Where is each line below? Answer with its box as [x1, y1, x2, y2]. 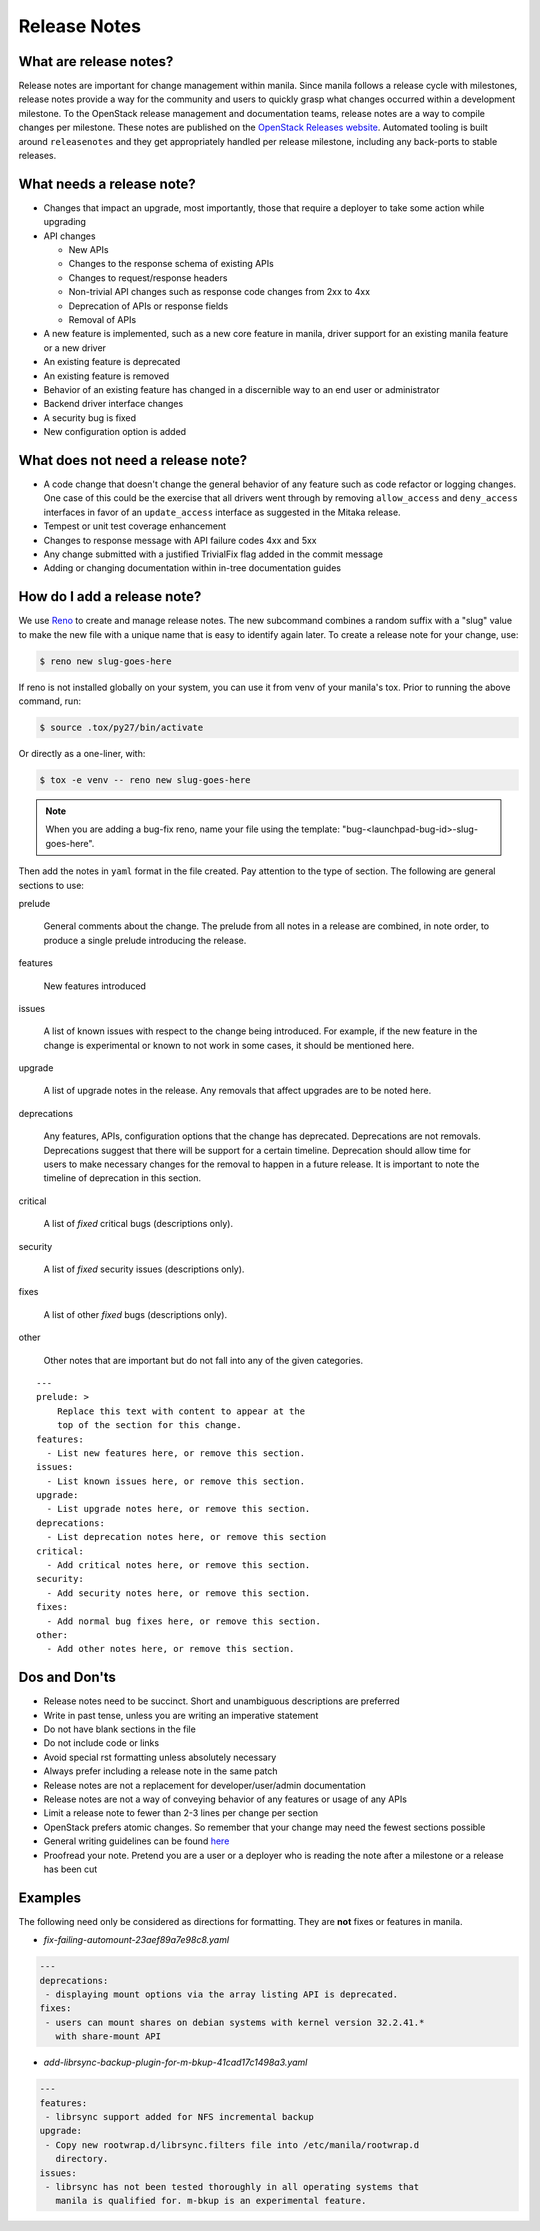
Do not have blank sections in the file [43, 1723, 197, 1735]
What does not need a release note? [18, 451, 248, 469]
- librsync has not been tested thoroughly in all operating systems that [45, 2181, 420, 2192]
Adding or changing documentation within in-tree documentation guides [43, 562, 342, 574]
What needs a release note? [18, 175, 197, 192]
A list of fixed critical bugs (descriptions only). [43, 1218, 234, 1230]
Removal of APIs [68, 314, 137, 326]
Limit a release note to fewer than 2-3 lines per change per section [43, 1807, 319, 1819]
